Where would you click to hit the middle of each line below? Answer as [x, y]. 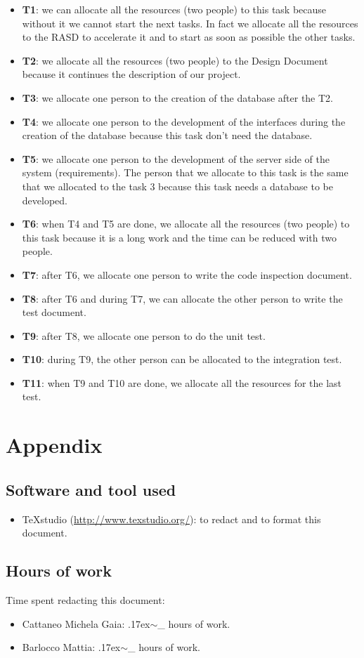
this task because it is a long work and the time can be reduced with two [179, 237]
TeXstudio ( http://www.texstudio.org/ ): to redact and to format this [171, 519]
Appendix [54, 445]
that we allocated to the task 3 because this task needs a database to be [177, 186]
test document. [54, 312]
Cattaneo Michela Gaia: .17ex [86, 623]
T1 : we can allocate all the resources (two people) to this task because [174, 9]
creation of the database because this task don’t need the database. [167, 135]
